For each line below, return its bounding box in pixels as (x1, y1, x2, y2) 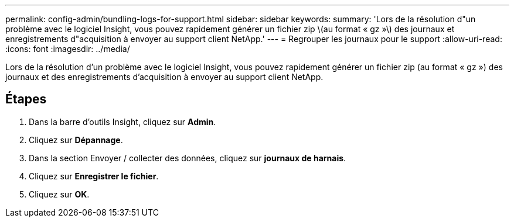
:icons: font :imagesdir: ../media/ (5, 44, 130, 54)
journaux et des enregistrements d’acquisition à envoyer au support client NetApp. (5, 72, 324, 82)
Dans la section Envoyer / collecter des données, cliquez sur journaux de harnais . (29, 152, 346, 163)
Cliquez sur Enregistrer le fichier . (29, 171, 159, 181)
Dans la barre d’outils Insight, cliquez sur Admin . (29, 116, 216, 127)
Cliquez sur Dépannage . (29, 134, 123, 145)
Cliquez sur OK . (29, 189, 90, 199)
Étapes (5, 92, 47, 107)
